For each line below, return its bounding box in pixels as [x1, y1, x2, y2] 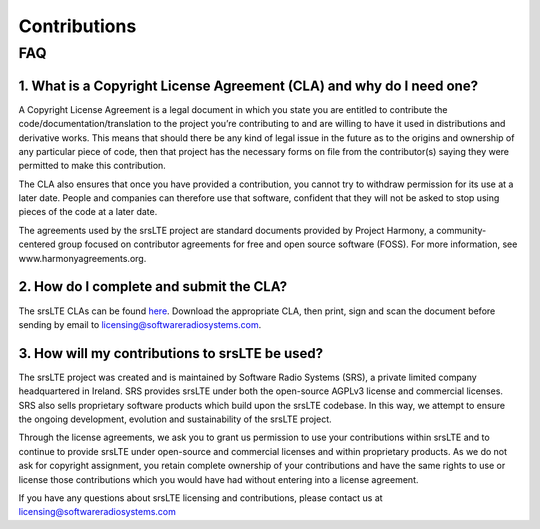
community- [436, 224, 487, 236]
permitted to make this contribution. [18, 160, 167, 172]
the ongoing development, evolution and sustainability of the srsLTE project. [18, 413, 332, 425]
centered [18, 238, 56, 250]
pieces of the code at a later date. [18, 206, 158, 218]
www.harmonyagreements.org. [18, 252, 147, 264]
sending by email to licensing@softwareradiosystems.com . [18, 318, 262, 330]
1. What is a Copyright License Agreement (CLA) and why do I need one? [18, 77, 479, 94]
